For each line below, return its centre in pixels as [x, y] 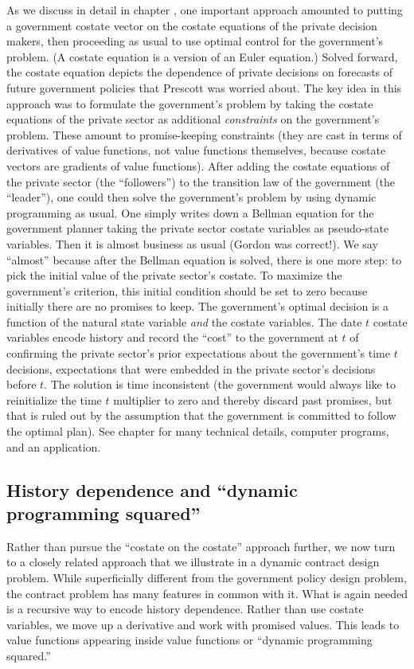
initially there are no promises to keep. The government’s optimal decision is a [198, 306]
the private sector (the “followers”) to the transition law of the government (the [201, 181]
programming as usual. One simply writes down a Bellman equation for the [190, 212]
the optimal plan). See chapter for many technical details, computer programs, [198, 431]
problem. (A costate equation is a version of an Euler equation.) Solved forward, [202, 56]
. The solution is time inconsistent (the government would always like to [220, 384]
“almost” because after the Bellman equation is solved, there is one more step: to [204, 259]
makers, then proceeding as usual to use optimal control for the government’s [195, 41]
